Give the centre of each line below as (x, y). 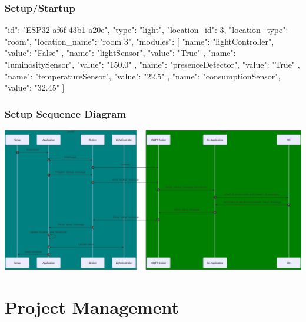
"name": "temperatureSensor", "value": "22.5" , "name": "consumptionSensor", (143, 76)
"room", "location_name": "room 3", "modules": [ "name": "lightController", (139, 41)
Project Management (92, 307)
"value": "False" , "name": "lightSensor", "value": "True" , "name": (120, 53)
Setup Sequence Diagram (66, 113)
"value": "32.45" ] (35, 87)
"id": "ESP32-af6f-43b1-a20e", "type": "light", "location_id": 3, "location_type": (147, 30)
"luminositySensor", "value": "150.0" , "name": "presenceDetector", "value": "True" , (152, 64)
